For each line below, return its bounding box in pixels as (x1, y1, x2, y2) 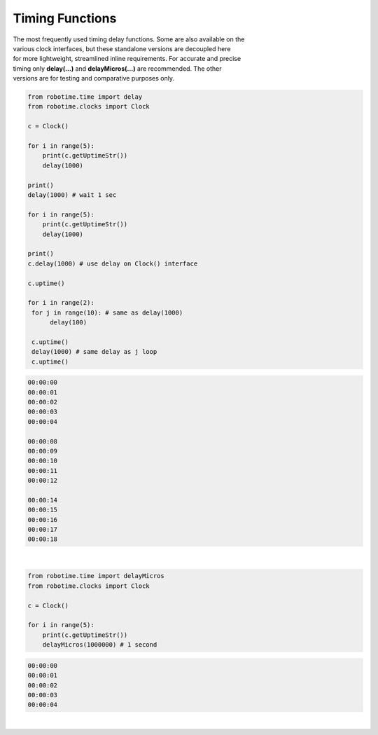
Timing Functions (13, 11, 117, 26)
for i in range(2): (27, 298, 94, 307)
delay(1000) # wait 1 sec (27, 191, 117, 199)
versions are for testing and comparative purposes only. (13, 74, 175, 83)
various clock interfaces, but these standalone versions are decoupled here (13, 44, 231, 53)
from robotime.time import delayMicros (27, 572, 164, 580)
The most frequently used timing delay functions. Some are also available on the (13, 35, 245, 43)
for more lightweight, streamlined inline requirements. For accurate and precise (13, 55, 241, 63)
